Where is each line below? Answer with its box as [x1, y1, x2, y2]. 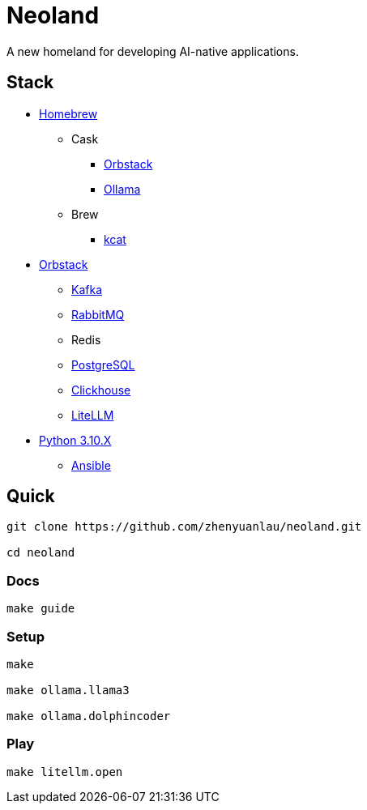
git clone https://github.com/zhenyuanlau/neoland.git [6, 520, 362, 534]
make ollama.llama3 [6, 683, 130, 697]
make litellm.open [6, 765, 123, 778]
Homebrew [39, 106, 98, 121]
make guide [6, 602, 75, 616]
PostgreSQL [71, 357, 135, 372]
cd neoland [6, 546, 75, 560]
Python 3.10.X [39, 433, 112, 447]
